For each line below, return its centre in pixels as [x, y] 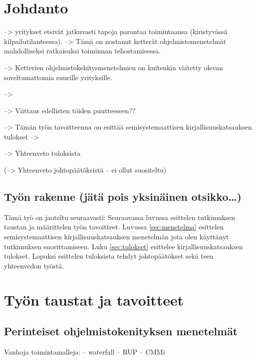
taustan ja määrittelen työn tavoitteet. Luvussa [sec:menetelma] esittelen [114, 227]
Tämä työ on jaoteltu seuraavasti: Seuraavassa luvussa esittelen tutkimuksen [120, 217]
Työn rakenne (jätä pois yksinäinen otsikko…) [123, 197]
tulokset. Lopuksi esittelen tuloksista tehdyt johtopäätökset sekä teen [109, 256]
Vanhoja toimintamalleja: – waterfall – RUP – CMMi [85, 352]
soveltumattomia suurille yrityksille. [58, 77]
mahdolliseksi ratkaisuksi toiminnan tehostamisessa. [82, 51]
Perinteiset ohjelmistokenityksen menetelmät [121, 331]
